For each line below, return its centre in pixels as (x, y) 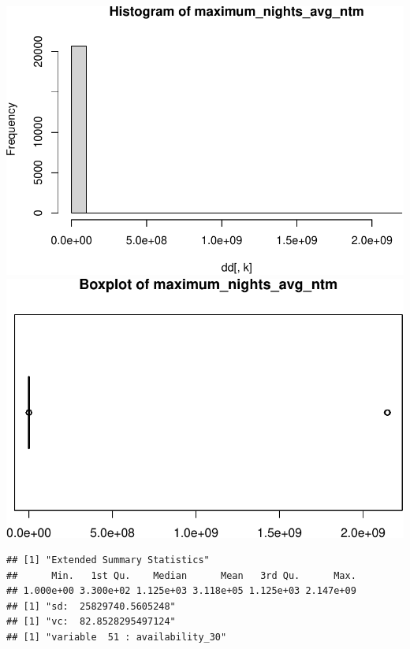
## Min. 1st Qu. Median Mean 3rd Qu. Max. (181, 575)
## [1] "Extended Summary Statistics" (108, 560)
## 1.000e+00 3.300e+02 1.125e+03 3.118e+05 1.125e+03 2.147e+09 (181, 591)
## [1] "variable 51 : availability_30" (117, 638)
